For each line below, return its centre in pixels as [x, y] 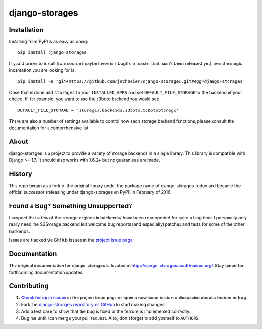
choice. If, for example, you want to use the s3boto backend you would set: [84, 99]
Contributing [29, 286]
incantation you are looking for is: [42, 70]
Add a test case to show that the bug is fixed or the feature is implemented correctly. [106, 311]
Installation [26, 30]
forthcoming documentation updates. [46, 272]
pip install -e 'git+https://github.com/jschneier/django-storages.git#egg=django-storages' [131, 81]
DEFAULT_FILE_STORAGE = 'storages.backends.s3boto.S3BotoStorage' [98, 110]
